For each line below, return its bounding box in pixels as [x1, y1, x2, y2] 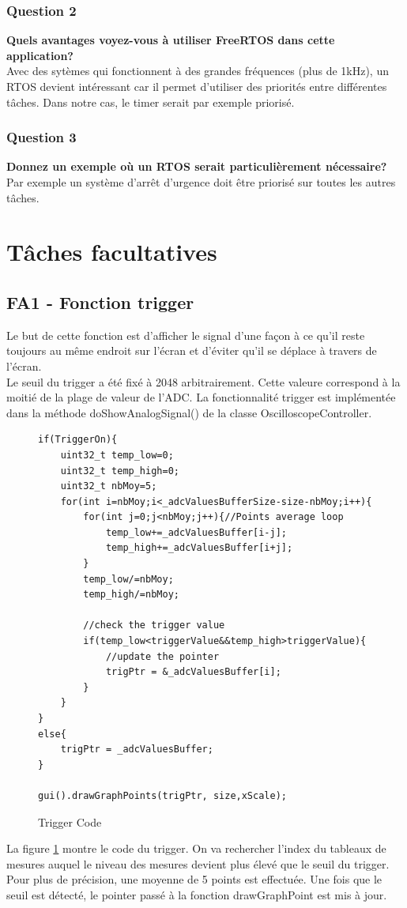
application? [6, 47, 73, 63]
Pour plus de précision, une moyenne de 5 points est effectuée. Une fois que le [6, 871, 383, 887]
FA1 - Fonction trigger [6, 289, 194, 314]
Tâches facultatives [6, 235, 217, 268]
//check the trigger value [83, 620, 225, 631]
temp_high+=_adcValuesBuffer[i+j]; [105, 542, 293, 554]
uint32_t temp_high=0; [60, 465, 179, 477]
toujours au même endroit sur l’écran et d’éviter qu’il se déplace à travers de [6, 342, 377, 359]
